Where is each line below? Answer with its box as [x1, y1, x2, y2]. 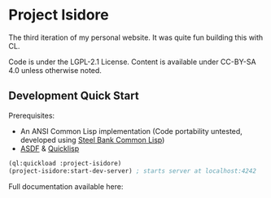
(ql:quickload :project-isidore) [8, 159, 122, 167]
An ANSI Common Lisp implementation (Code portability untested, [20, 126, 243, 136]
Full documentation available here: [8, 181, 124, 192]
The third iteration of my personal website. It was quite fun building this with [8, 32, 264, 42]
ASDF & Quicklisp [20, 144, 80, 153]
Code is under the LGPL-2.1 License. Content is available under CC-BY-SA [8, 57, 256, 67]
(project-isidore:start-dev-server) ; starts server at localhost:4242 [8, 166, 256, 175]
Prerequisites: [8, 110, 55, 120]
